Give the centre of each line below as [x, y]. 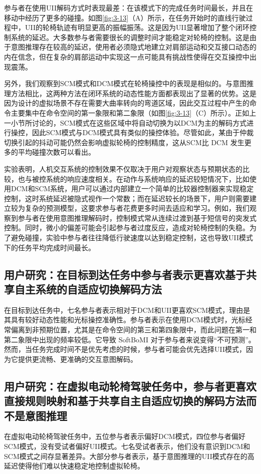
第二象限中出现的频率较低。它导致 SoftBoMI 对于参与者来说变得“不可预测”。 [130, 339]
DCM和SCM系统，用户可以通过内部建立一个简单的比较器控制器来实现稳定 [132, 188]
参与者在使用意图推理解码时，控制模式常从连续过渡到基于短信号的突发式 [137, 217]
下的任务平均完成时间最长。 [50, 247]
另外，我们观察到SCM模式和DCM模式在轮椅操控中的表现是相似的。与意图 [125, 83]
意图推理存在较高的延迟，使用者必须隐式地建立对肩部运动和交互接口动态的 [134, 47]
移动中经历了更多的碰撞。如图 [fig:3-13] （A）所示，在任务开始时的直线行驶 [125, 17]
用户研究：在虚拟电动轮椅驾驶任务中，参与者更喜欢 [130, 386]
